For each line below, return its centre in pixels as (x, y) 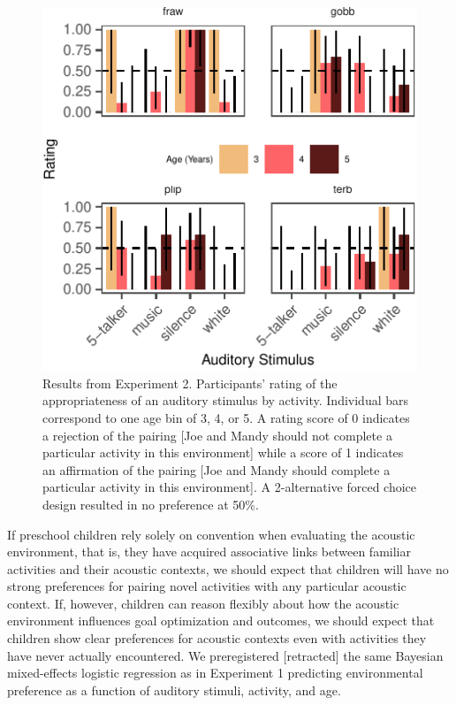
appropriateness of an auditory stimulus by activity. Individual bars (226, 400)
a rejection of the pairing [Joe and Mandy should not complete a (217, 435)
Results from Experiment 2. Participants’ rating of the (190, 383)
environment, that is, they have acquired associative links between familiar (209, 552)
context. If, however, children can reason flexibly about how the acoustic (203, 603)
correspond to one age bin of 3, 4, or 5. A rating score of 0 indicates (226, 417)
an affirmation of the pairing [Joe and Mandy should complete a (217, 469)
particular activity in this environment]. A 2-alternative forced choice (230, 487)
